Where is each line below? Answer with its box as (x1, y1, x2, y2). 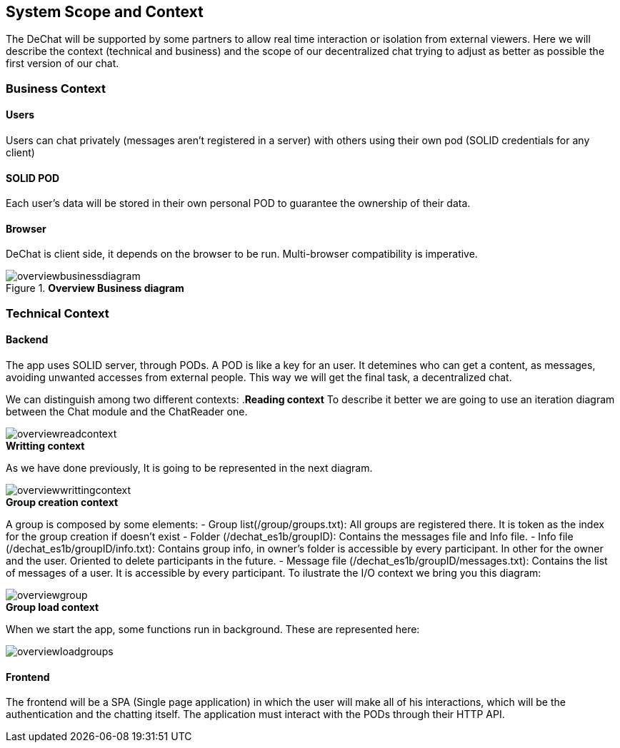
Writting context (6, 440, 85, 453)
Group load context (6, 601, 99, 614)
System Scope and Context (6, 3, 204, 21)
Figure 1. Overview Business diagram (6, 282, 184, 295)
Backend (6, 333, 49, 346)
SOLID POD (6, 171, 60, 184)
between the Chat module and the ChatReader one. (6, 405, 248, 418)
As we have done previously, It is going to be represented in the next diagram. (6, 462, 373, 475)
